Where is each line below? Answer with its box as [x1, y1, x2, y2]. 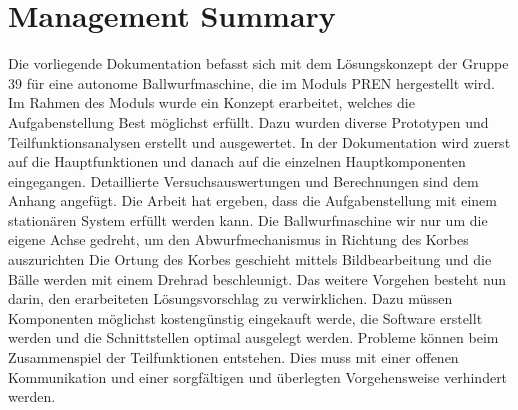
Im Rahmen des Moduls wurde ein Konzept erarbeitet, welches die [8, 92, 415, 113]
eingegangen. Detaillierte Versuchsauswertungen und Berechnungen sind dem [8, 170, 479, 191]
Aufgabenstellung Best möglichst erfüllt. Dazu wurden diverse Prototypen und [8, 111, 489, 132]
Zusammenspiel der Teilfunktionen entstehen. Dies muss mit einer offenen [8, 347, 459, 368]
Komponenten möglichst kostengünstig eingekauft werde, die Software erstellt [8, 307, 483, 328]
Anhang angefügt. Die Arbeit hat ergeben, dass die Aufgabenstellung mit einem [8, 190, 497, 211]
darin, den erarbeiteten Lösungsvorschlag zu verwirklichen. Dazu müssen [8, 288, 453, 309]
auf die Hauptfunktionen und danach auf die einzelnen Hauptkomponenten [8, 151, 466, 172]
